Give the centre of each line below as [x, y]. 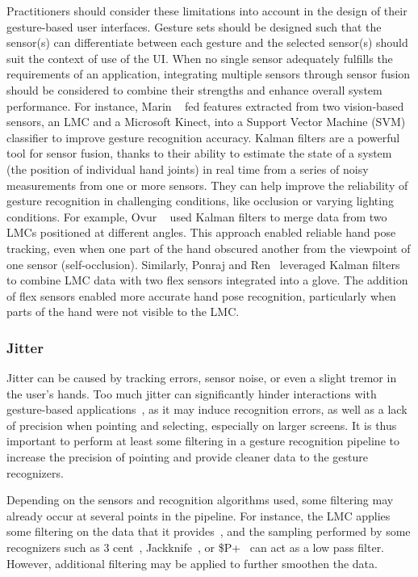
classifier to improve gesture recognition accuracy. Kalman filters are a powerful [203, 137]
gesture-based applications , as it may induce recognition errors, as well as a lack [207, 409]
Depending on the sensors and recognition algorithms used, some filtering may [200, 500]
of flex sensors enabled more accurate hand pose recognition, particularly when [201, 295]
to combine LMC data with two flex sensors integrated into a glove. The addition [207, 280]
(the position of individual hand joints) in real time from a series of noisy [188, 168]
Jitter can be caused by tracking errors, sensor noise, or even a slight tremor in [202, 378]
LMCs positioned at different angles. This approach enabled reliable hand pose [201, 232]
